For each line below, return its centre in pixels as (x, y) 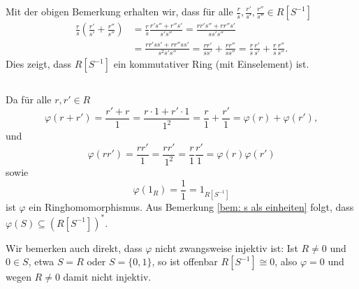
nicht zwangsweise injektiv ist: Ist (226, 247)
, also (286, 261)
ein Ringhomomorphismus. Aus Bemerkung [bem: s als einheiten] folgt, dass (191, 206)
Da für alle (29, 99)
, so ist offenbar (185, 261)
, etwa (41, 261)
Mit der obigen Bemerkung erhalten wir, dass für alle (119, 11)
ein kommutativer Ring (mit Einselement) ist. (211, 64)
